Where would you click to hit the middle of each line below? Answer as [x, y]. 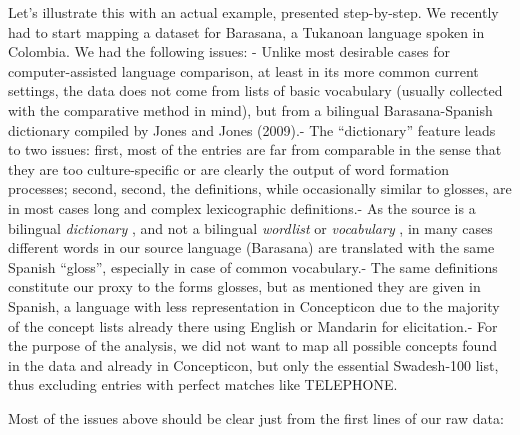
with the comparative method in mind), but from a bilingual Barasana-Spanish [250, 109]
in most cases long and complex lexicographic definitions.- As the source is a [242, 207]
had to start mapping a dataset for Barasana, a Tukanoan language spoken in [246, 31]
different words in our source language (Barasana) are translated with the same [251, 247]
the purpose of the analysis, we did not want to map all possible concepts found [252, 345]
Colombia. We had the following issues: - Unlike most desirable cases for [229, 51]
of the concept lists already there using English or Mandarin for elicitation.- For [253, 325]
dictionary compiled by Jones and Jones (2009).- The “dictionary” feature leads [252, 129]
